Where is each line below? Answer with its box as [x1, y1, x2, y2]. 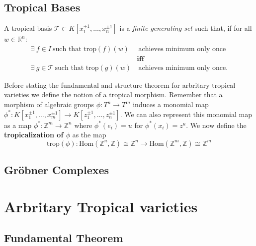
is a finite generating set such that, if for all [119, 23, 252, 33]
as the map [72, 129, 106, 140]
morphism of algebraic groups [4, 99, 94, 110]
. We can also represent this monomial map [120, 109, 252, 119]
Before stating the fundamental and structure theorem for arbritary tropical [4, 79, 236, 90]
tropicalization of [4, 129, 64, 140]
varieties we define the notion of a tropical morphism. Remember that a [4, 89, 223, 100]
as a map [4, 120, 32, 130]
